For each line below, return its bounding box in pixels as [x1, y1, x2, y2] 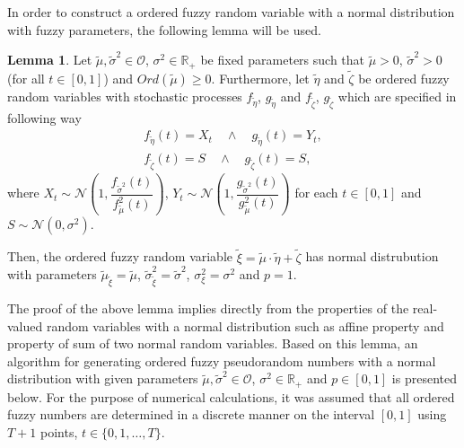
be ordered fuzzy [358, 68, 450, 87]
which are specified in [337, 86, 457, 105]
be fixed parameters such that [200, 50, 365, 69]
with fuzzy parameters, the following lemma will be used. [7, 20, 321, 39]
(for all [7, 68, 45, 87]
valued [7, 316, 43, 335]
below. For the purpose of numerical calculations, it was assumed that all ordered [7, 387, 455, 406]
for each [294, 183, 338, 202]
